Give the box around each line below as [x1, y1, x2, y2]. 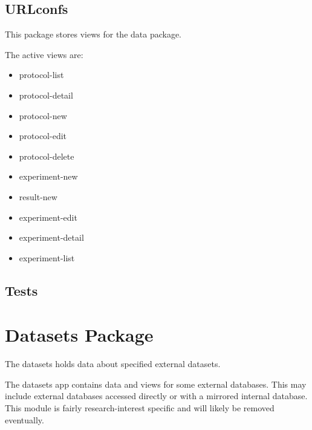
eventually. [5, 413, 44, 426]
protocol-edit [19, 129, 67, 142]
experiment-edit [19, 210, 77, 223]
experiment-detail [19, 231, 84, 244]
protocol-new [19, 109, 67, 122]
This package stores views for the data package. [5, 28, 182, 41]
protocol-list [19, 68, 64, 81]
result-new [19, 190, 57, 203]
